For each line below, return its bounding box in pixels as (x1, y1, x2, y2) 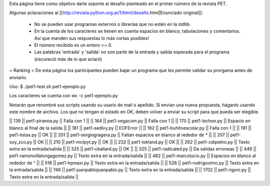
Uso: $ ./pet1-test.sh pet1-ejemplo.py (9, 83, 86, 89)
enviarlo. (9, 74, 27, 80)
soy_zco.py (9, 139, 32, 145)
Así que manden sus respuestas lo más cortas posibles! (34, 35, 149, 41)
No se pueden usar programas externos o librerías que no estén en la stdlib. (34, 21, 191, 27)
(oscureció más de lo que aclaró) (34, 56, 102, 62)
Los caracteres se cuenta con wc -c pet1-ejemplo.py (9, 93, 118, 99)
